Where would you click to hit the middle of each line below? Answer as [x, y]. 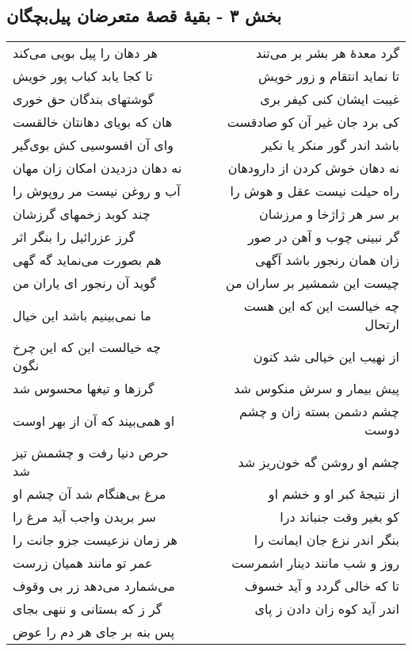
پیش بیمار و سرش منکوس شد [317, 389]
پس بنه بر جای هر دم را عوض [94, 632]
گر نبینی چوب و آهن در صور [323, 237]
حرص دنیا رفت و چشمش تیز [91, 453]
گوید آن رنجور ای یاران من [85, 283]
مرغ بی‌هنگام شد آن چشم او [90, 494]
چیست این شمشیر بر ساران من [312, 283]
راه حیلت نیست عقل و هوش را [315, 191]
